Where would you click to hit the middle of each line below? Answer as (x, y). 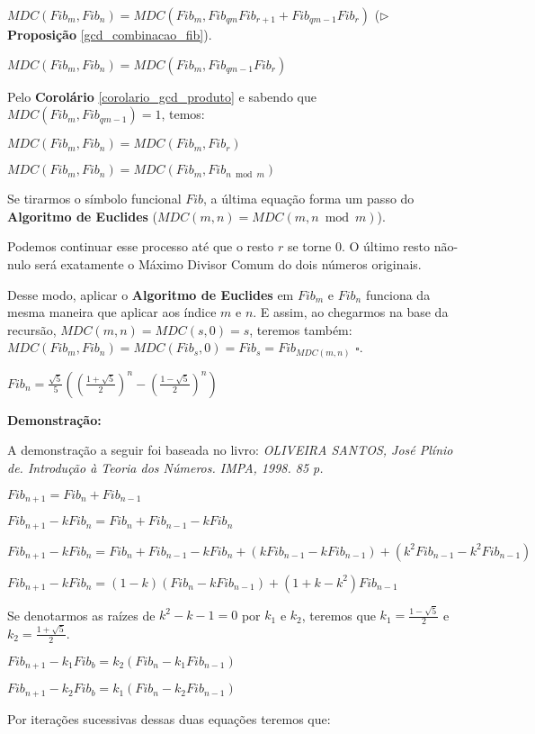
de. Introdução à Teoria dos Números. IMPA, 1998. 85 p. (165, 468)
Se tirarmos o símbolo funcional (94, 199)
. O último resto (386, 246)
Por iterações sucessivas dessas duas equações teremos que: (169, 718)
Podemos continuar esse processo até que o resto (141, 246)
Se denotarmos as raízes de (81, 615)
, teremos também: (301, 329)
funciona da (398, 294)
